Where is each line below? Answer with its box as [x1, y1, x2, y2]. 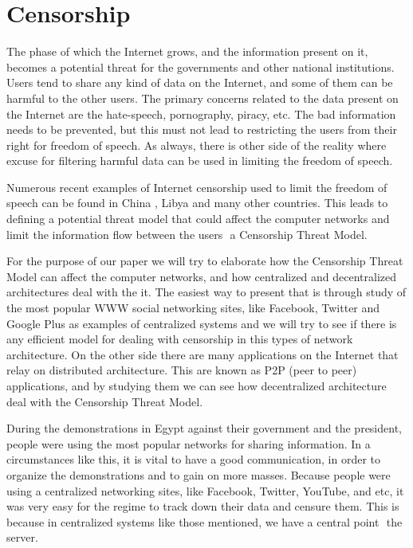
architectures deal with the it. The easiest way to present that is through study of [6, 284, 407, 300]
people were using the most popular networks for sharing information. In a [6, 435, 371, 452]
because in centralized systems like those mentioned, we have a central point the [6, 513, 403, 530]
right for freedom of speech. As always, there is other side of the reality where [6, 136, 387, 153]
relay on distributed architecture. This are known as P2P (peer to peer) [6, 362, 357, 378]
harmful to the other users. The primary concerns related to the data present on [6, 89, 399, 106]
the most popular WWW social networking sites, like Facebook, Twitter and [6, 299, 380, 316]
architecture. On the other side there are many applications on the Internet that [6, 346, 399, 362]
